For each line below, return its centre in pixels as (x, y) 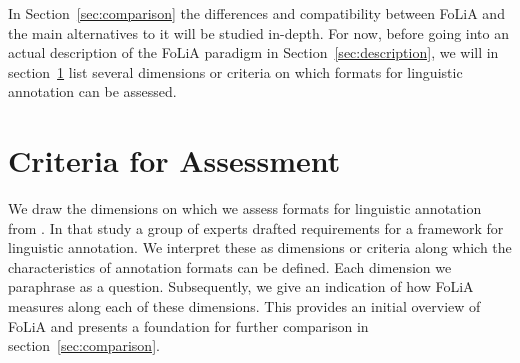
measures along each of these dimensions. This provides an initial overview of (244, 306)
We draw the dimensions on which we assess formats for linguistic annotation (245, 208)
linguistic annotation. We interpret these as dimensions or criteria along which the (260, 247)
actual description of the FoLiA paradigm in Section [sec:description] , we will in (253, 52)
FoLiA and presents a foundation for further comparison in (188, 325)
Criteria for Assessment (174, 160)
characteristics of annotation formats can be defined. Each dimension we (230, 266)
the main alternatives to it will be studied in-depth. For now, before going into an (259, 32)
